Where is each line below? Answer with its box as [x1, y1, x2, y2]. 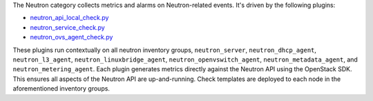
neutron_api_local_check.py [30, 14, 109, 22]
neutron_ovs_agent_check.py [30, 33, 113, 42]
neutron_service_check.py [30, 23, 105, 31]
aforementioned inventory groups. [12, 84, 111, 93]
